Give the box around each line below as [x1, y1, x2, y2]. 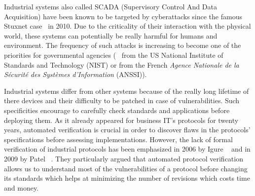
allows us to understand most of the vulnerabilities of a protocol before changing [4, 163, 248, 173]
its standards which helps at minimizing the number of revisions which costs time [4, 173, 250, 183]
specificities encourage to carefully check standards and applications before [4, 105, 230, 115]
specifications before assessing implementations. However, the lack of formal [4, 134, 233, 144]
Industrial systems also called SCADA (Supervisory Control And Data [4, 1, 217, 11]
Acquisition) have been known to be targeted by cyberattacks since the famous [4, 11, 242, 21]
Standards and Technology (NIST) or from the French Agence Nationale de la [4, 59, 239, 70]
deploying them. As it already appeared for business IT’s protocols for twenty [4, 115, 239, 125]
